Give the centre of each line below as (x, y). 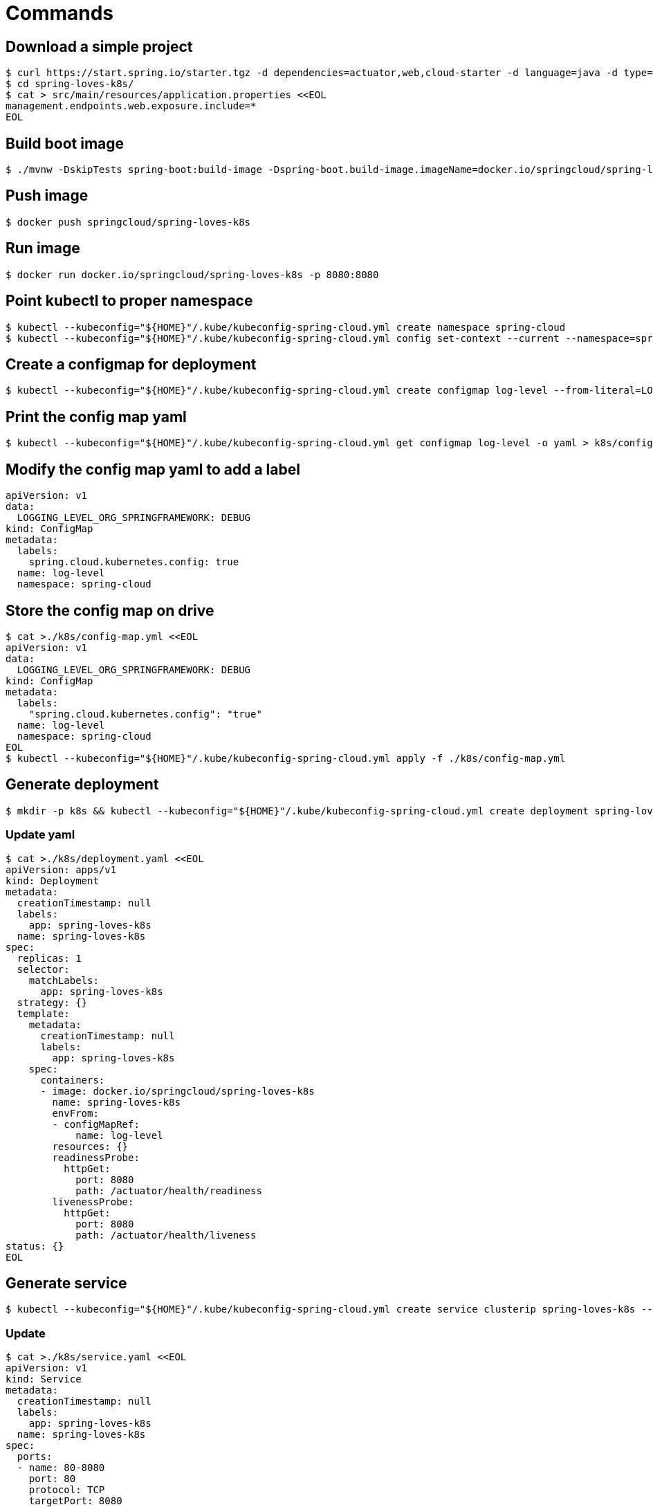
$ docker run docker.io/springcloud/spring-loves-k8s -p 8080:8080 (192, 274)
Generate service (66, 1283)
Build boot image (65, 143)
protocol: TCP (67, 1490)
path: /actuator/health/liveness (166, 1235)
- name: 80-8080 (61, 1468)
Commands (60, 13)
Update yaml (40, 835)
